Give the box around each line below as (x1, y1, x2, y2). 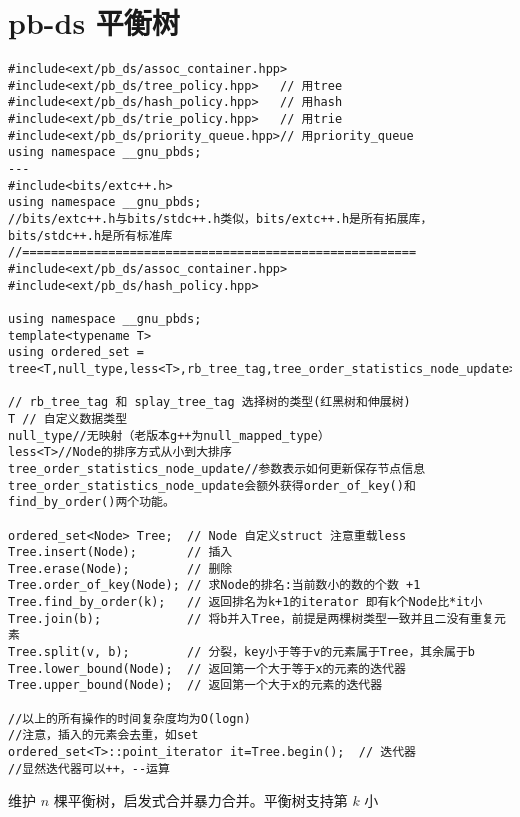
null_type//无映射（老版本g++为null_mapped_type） (8, 428, 330, 443)
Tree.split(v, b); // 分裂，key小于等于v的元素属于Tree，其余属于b (8, 645, 476, 660)
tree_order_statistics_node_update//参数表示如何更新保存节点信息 (8, 461, 426, 476)
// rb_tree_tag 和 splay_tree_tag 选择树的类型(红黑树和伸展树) (8, 395, 411, 410)
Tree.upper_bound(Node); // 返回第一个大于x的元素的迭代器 (8, 678, 383, 693)
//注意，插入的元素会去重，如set (8, 728, 199, 743)
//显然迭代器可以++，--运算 (8, 761, 170, 776)
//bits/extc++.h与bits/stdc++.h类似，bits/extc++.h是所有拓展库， (8, 212, 433, 227)
